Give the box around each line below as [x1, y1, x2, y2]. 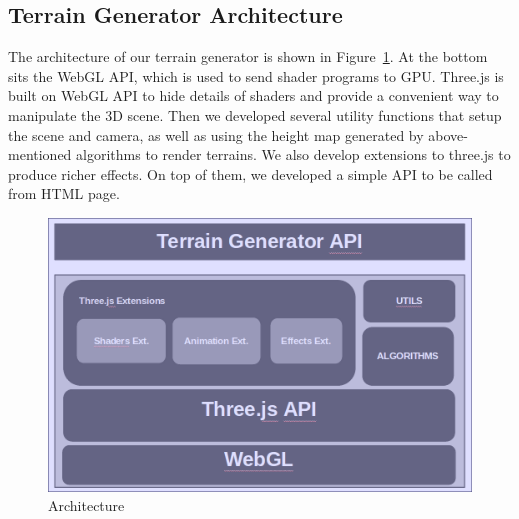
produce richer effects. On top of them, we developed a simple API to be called [8, 163, 493, 184]
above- [428, 124, 468, 145]
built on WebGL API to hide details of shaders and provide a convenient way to [8, 85, 499, 106]
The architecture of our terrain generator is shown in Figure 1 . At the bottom [8, 46, 488, 67]
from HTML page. [8, 183, 120, 204]
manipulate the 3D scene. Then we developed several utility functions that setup [8, 104, 502, 125]
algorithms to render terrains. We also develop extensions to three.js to [76, 144, 511, 165]
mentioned [8, 144, 72, 165]
